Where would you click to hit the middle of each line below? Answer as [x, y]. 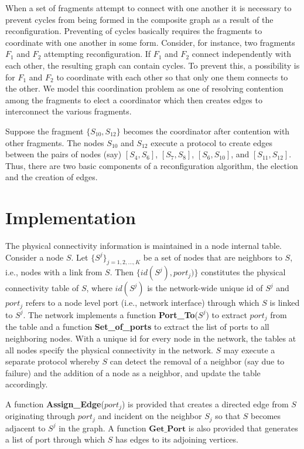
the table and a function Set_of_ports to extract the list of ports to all [137, 327]
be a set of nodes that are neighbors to [213, 257]
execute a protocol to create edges [211, 142]
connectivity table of [42, 288]
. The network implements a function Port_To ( [111, 314]
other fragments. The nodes [55, 142]
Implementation [71, 217]
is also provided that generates [243, 428]
